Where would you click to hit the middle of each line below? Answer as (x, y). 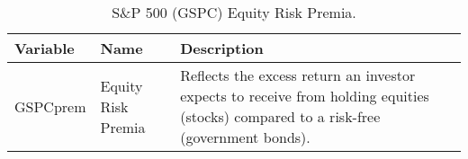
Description (222, 48)
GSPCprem (50, 106)
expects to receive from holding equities (305, 96)
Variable (45, 48)
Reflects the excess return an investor (298, 75)
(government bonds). (245, 137)
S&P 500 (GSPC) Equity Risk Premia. (234, 12)
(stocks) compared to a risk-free (280, 116)
